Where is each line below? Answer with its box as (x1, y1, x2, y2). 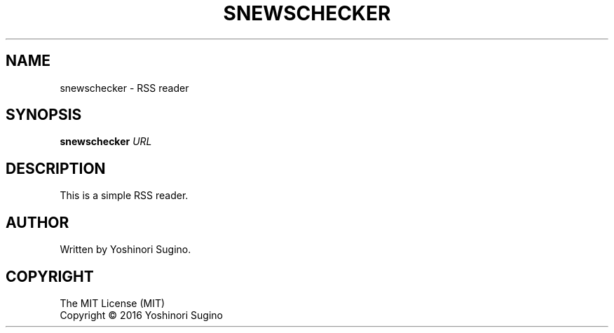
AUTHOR (6, 213, 69, 231)
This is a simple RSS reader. (60, 189, 189, 202)
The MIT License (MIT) (60, 297, 165, 309)
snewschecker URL (60, 135, 152, 148)
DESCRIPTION (6, 159, 106, 177)
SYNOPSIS (6, 106, 82, 124)
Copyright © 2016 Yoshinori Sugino (60, 308, 223, 321)
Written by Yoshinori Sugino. (60, 243, 191, 256)
